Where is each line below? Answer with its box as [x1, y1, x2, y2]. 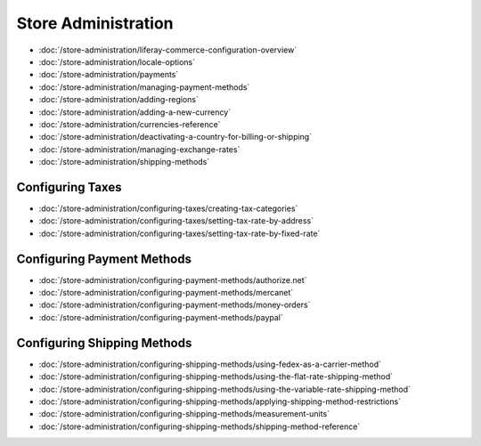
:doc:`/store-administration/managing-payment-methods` [38, 81, 250, 93]
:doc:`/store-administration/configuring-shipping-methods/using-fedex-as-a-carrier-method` [38, 359, 382, 369]
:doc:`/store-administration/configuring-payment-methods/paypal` [38, 312, 284, 322]
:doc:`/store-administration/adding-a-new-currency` [38, 107, 232, 118]
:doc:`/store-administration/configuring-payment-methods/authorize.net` [38, 274, 307, 285]
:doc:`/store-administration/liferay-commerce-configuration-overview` [38, 45, 298, 55]
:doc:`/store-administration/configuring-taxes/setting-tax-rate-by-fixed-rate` [38, 228, 321, 239]
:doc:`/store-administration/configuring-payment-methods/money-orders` [38, 299, 311, 311]
